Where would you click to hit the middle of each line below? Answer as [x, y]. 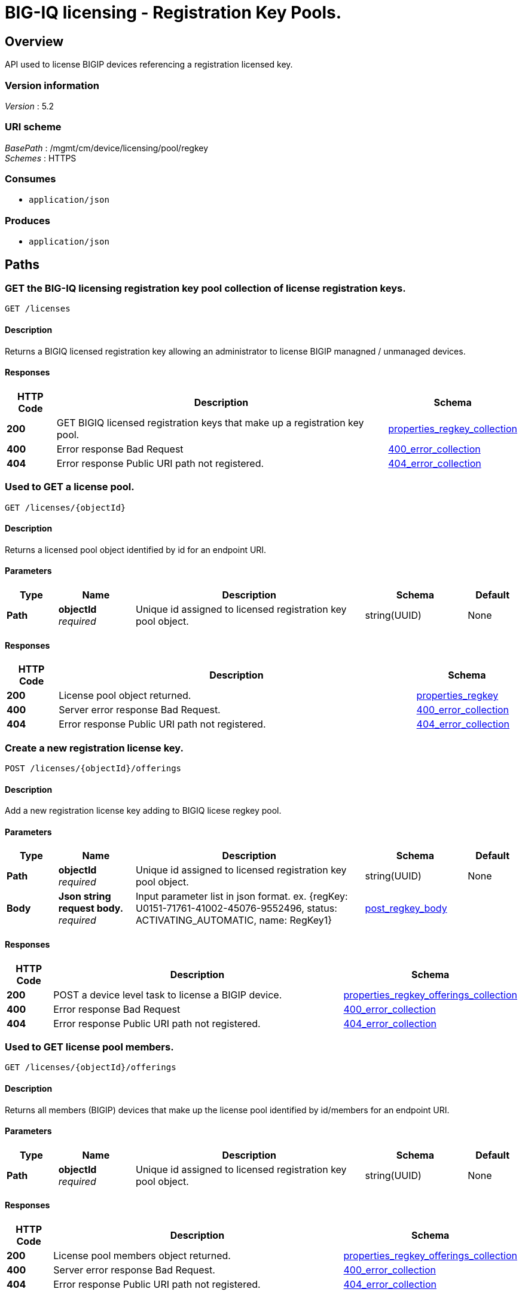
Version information [52, 85]
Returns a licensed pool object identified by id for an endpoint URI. [136, 549]
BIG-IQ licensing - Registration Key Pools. [173, 13]
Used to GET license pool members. [89, 1047]
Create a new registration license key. [94, 748]
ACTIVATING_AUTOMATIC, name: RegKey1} [234, 920]
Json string [85, 897]
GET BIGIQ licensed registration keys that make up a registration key [210, 422]
